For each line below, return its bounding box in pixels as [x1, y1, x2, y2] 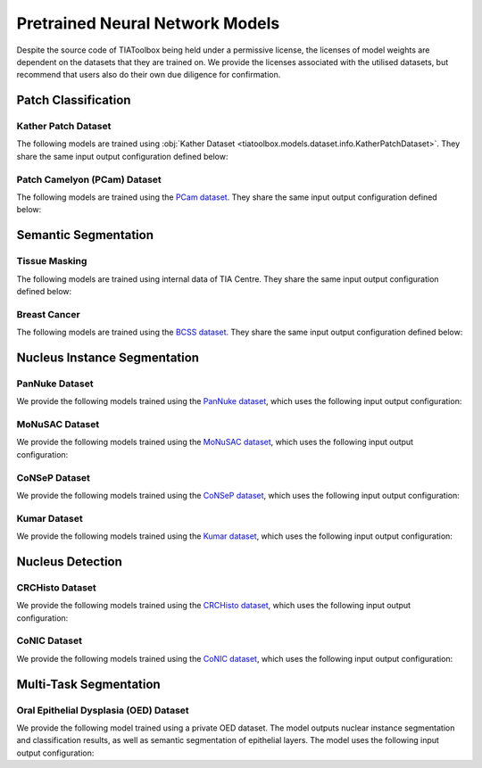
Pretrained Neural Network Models [16, 13, 280, 33]
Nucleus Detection [16, 554, 122, 569]
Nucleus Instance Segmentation [16, 350, 200, 365]
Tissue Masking [16, 255, 87, 268]
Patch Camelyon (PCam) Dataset [16, 173, 162, 186]
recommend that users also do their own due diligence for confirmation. [16, 70, 281, 80]
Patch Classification [16, 93, 131, 108]
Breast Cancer [16, 308, 80, 320]
